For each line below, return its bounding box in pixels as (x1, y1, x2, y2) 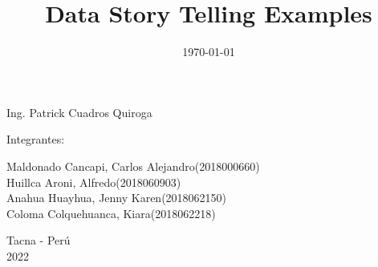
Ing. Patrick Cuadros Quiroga (6, 103, 152, 120)
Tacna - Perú (6, 232, 71, 249)
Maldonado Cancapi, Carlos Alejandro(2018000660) (6, 157, 260, 174)
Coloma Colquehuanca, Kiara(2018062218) (6, 204, 216, 221)
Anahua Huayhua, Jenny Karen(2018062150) (6, 189, 227, 206)
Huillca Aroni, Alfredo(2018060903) (6, 173, 181, 190)
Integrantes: (6, 131, 65, 148)
